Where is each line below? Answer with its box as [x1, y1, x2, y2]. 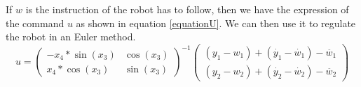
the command [6, 15, 64, 30]
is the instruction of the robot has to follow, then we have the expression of [25, 2, 349, 16]
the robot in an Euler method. [6, 29, 136, 44]
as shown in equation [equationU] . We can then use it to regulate [76, 15, 356, 30]
